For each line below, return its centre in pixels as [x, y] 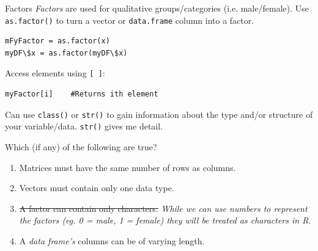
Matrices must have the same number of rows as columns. [128, 167]
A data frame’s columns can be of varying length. [112, 240]
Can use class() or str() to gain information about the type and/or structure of [159, 114]
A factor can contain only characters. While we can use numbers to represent [163, 208]
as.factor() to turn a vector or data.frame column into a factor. [130, 20]
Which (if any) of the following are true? [81, 147]
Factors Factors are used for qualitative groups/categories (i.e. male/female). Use [157, 8]
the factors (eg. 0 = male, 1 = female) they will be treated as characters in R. [165, 220]
